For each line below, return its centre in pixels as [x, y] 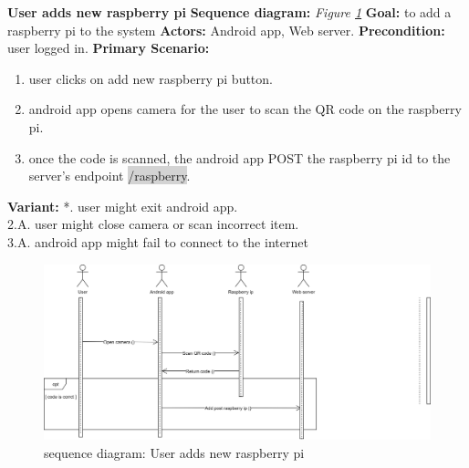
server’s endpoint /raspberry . [109, 176]
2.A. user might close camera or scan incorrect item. [153, 224]
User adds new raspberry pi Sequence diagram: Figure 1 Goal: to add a [229, 12]
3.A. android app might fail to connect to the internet [158, 241]
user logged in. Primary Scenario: [109, 48]
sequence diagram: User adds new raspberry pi [174, 452]
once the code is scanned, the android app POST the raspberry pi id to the [240, 157]
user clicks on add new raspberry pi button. [151, 78]
